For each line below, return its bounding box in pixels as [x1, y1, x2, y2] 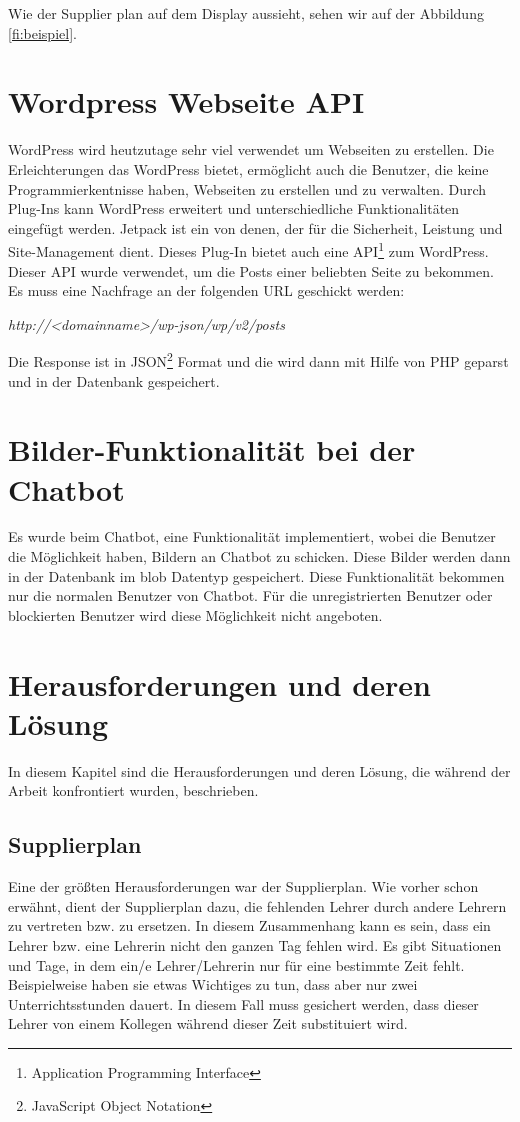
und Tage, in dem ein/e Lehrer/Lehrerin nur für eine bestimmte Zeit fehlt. [8, 954, 465, 975]
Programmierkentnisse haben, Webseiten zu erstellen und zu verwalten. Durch [8, 178, 487, 199]
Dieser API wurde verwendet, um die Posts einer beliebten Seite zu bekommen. [8, 260, 494, 281]
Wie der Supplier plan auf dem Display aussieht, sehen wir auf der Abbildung [8, 3, 484, 23]
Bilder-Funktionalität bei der [8, 429, 416, 470]
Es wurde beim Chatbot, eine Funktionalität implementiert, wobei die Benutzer [8, 526, 496, 547]
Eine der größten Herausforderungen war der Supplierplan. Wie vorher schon [8, 876, 479, 897]
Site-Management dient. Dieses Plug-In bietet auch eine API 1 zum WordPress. [8, 238, 489, 261]
